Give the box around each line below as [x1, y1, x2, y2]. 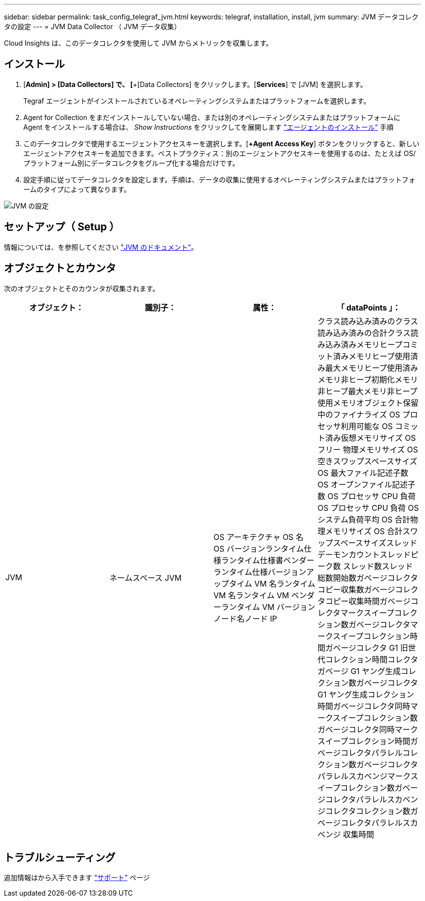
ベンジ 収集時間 [317, 829, 375, 839]
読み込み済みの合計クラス [317, 328, 411, 338]
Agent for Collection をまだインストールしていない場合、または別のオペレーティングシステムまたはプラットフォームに [23, 113, 401, 121]
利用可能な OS [341, 421, 393, 431]
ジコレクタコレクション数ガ [317, 806, 418, 816]
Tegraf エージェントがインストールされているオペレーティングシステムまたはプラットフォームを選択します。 [23, 96, 370, 105]
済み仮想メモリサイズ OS [325, 433, 416, 443]
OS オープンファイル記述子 [317, 479, 416, 489]
